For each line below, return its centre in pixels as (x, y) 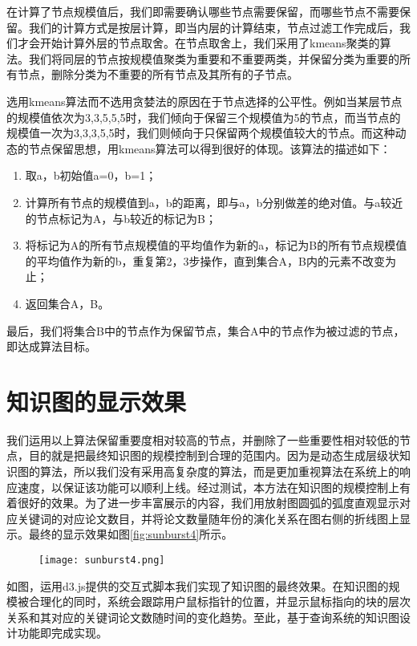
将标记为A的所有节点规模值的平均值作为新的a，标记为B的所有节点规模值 (216, 245)
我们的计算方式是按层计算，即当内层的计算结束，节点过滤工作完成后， (214, 27)
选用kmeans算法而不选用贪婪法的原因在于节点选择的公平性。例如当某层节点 (204, 101)
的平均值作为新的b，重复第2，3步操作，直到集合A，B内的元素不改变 (205, 260)
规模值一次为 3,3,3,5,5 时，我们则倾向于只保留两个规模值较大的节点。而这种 (201, 133)
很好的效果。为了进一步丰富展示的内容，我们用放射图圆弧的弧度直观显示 (208, 503)
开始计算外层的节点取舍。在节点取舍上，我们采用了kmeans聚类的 (210, 43)
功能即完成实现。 (62, 633)
